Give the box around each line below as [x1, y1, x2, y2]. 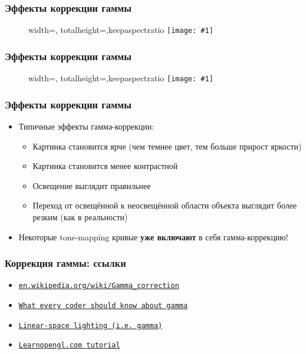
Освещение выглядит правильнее [32, 179, 151, 191]
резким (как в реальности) [32, 210, 128, 223]
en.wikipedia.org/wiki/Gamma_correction [18, 282, 179, 290]
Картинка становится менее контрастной [32, 160, 178, 172]
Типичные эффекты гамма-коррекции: [18, 120, 154, 132]
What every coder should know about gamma [18, 302, 188, 310]
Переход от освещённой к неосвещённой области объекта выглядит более [32, 199, 297, 211]
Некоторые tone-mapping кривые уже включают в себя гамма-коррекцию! [18, 230, 288, 243]
